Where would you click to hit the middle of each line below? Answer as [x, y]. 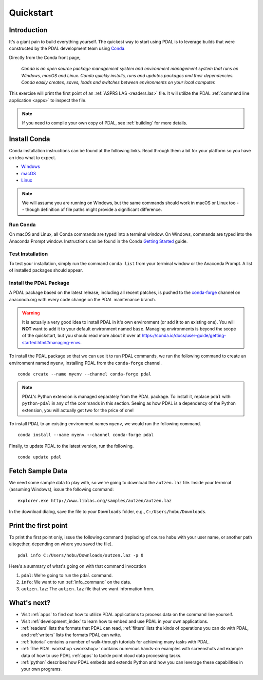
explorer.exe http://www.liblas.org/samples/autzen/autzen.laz [95, 501]
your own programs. [41, 669]
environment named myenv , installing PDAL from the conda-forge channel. [85, 363]
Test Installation [28, 254]
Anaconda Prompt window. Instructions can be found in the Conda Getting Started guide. [98, 241]
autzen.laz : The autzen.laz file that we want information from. [88, 589]
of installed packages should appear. [46, 270]
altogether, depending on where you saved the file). [61, 544]
